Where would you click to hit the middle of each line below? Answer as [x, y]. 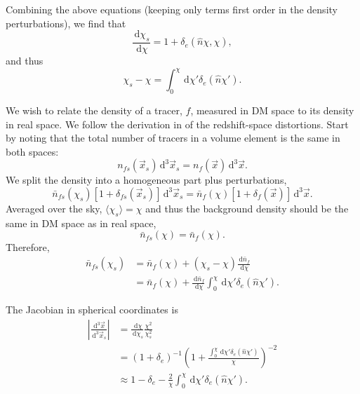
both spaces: [32, 151]
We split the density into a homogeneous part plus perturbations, [146, 180]
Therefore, [28, 247]
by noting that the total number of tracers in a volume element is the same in [173, 138]
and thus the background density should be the [247, 208]
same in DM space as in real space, [81, 223]
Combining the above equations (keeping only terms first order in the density [172, 9]
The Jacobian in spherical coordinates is [92, 310]
